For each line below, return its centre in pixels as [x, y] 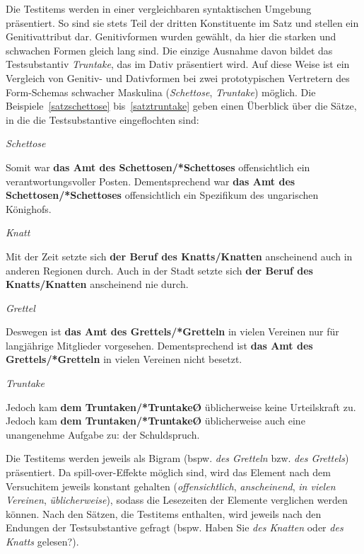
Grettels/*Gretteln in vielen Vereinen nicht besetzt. [124, 359]
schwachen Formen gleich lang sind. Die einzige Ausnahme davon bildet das [169, 50]
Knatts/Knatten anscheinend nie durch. [97, 284]
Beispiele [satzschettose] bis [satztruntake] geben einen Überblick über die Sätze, [181, 106]
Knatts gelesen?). [42, 541]
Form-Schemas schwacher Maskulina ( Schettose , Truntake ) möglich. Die [161, 92]
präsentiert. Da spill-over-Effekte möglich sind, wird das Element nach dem [168, 472]
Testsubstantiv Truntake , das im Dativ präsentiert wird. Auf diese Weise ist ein [178, 64]
